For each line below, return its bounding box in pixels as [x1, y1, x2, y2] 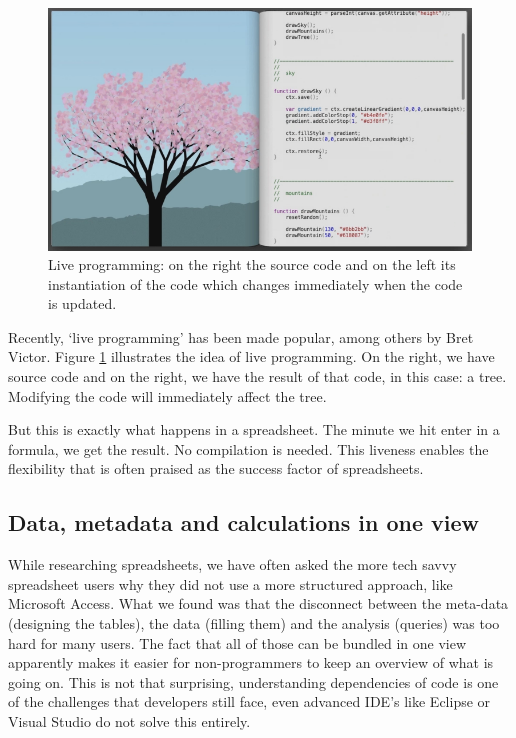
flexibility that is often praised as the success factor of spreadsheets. [8, 458, 424, 479]
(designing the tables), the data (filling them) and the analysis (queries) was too [8, 613, 500, 634]
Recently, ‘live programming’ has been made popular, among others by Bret [8, 326, 474, 347]
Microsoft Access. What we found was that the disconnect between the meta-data [8, 593, 509, 614]
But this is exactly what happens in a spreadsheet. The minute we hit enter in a [8, 419, 500, 440]
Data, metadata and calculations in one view [8, 507, 480, 538]
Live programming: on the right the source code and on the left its [48, 254, 456, 275]
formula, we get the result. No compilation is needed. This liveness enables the [8, 438, 489, 459]
